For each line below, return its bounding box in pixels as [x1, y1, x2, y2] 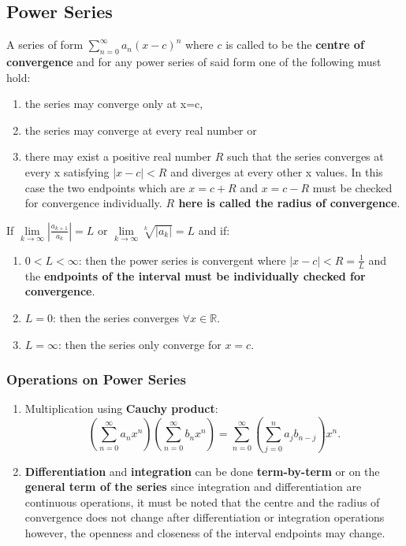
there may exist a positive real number [24, 148, 212, 165]
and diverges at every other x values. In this [170, 163, 383, 180]
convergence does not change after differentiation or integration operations [24, 509, 385, 526]
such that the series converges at [227, 148, 384, 165]
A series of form [6, 36, 84, 53]
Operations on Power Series [6, 370, 186, 389]
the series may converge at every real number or [24, 121, 257, 138]
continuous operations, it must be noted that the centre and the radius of [24, 493, 380, 510]
